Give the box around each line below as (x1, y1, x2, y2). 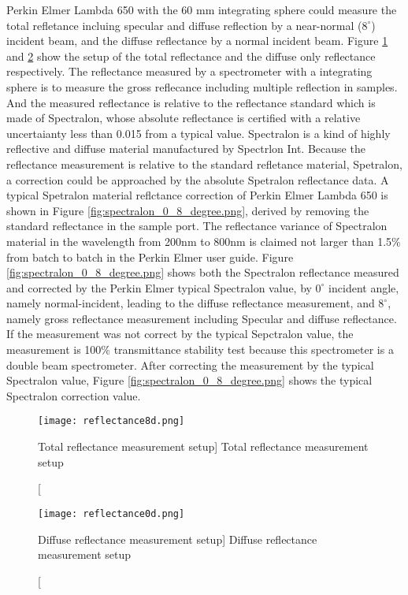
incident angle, (328, 279, 399, 296)
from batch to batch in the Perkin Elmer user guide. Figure (6, 248, 294, 265)
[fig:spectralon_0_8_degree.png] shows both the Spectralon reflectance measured (6, 264, 399, 281)
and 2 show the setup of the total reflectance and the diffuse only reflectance (6, 47, 376, 64)
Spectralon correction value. (6, 387, 141, 403)
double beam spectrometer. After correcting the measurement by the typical (6, 356, 374, 373)
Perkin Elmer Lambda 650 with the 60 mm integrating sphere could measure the (6, 2, 397, 17)
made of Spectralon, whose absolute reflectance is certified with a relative (6, 110, 361, 126)
